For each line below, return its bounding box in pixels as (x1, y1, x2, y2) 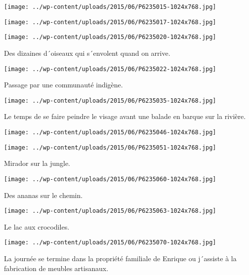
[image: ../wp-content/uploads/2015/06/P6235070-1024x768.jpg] (4, 239, 216, 246)
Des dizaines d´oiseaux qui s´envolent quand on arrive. (4, 47, 170, 58)
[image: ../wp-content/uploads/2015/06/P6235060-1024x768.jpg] (4, 175, 216, 183)
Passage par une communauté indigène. (4, 79, 123, 90)
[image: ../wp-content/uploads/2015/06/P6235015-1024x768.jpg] (4, 3, 216, 10)
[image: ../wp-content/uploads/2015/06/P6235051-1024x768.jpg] (4, 144, 216, 151)
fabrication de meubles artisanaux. (4, 263, 109, 273)
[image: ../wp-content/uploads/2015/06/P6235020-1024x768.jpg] (4, 34, 216, 41)
